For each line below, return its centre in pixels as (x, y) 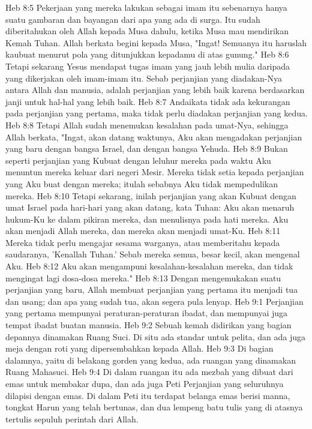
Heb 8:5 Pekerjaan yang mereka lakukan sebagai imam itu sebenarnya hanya (146, 7)
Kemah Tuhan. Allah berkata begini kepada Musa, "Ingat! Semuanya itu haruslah (156, 42)
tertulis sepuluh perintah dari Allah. (72, 418)
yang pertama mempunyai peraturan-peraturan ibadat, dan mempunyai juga (147, 313)
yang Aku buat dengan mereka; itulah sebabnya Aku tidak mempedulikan (142, 183)
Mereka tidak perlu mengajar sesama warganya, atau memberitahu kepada (143, 242)
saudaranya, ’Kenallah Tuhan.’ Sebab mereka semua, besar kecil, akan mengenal (153, 254)
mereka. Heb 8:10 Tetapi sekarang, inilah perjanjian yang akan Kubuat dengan (151, 195)
